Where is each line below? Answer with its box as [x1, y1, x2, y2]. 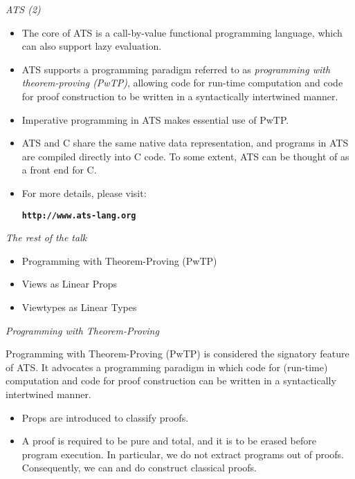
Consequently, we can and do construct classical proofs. [21, 460, 257, 475]
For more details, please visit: [21, 185, 147, 200]
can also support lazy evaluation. [21, 39, 162, 53]
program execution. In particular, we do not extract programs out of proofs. [21, 447, 345, 461]
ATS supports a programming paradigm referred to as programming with [21, 62, 331, 76]
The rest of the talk [6, 230, 87, 245]
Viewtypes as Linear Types [21, 299, 137, 314]
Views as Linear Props [21, 276, 117, 291]
